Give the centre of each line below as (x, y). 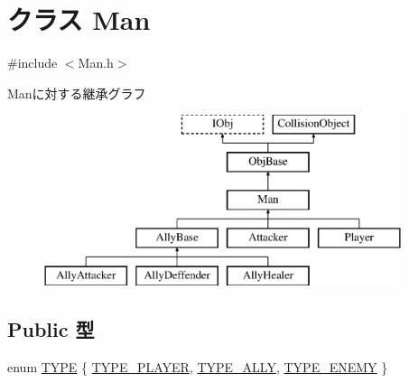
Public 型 (51, 329)
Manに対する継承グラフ (77, 93)
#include (33, 63)
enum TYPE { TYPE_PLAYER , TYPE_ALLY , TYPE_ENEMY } (198, 367)
